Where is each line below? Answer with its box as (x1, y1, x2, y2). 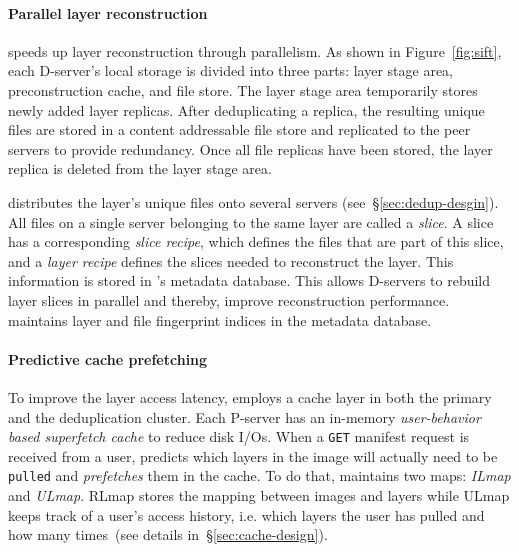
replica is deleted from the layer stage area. (8, 158, 272, 179)
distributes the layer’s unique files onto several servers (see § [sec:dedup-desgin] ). (8, 191, 499, 212)
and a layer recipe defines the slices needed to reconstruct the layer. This (8, 250, 454, 271)
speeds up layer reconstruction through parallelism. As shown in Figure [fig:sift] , (8, 40, 502, 61)
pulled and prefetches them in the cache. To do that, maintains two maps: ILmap (8, 465, 511, 486)
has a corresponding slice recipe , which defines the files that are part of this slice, (8, 231, 504, 252)
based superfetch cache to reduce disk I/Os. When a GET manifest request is (8, 426, 470, 447)
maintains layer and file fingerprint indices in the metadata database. (8, 309, 432, 330)
